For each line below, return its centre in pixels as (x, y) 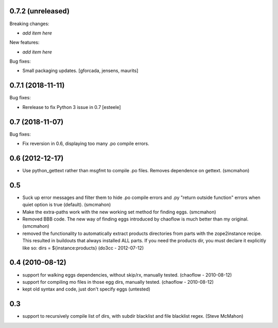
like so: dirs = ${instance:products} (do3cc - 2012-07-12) (83, 248)
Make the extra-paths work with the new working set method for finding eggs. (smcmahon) (119, 212)
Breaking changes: (29, 24)
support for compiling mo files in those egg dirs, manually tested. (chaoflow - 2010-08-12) (118, 282)
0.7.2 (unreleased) (39, 11)
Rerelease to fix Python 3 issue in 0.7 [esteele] (72, 107)
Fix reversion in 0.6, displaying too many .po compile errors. (86, 143)
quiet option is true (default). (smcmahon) (67, 205)
